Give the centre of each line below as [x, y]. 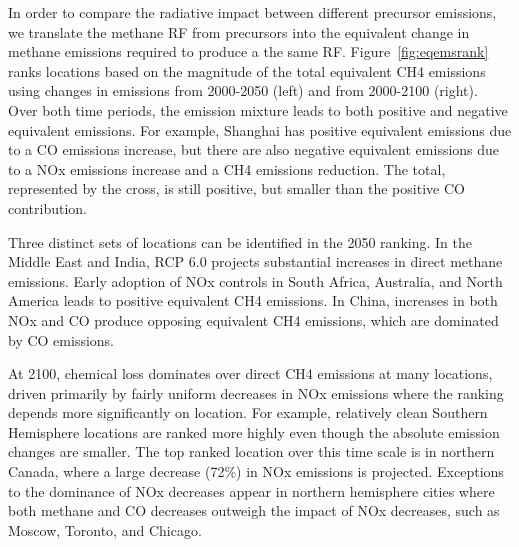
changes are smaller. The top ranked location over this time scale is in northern [251, 451]
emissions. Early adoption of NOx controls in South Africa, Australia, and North [255, 280]
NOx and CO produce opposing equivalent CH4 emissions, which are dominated [253, 319]
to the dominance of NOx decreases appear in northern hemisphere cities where [251, 490]
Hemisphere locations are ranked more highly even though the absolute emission [254, 431]
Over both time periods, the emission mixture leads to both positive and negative [258, 109]
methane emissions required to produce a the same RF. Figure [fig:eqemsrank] [248, 51]
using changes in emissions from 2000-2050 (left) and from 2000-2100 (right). [243, 90]
